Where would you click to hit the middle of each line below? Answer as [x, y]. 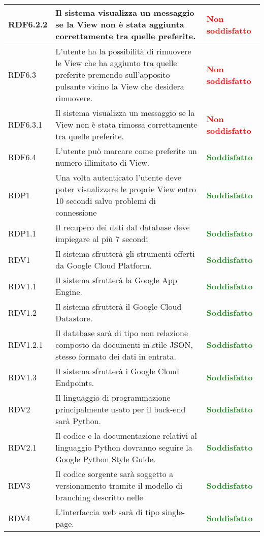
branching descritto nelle [99, 497]
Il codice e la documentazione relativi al [126, 436]
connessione [76, 212]
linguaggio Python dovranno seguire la [124, 447]
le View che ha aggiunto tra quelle [116, 63]
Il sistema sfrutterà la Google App [116, 280]
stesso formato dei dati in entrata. [116, 356]
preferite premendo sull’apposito [113, 75]
